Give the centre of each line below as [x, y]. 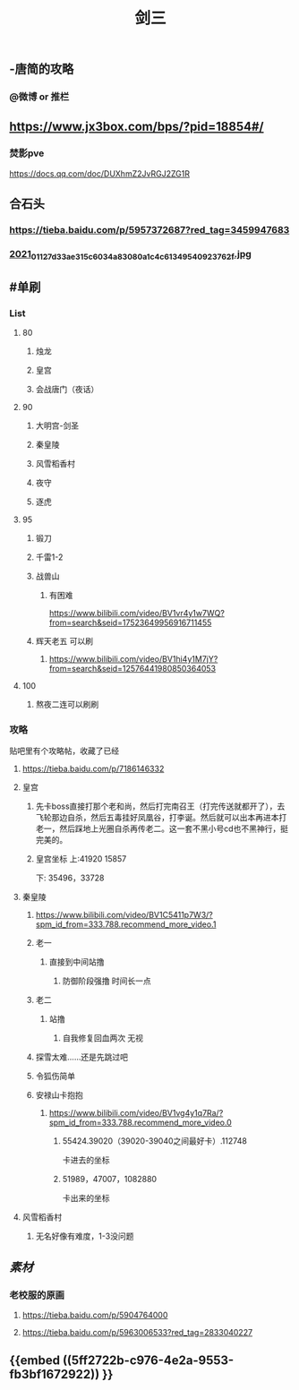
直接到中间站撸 [77, 962]
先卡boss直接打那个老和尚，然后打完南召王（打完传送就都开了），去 [160, 806]
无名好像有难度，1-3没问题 [85, 1236]
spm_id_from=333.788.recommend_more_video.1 [126, 924]
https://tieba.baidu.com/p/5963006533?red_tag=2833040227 [137, 1332]
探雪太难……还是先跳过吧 [81, 1057]
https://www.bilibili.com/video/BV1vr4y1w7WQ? [137, 613]
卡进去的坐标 [86, 1160]
